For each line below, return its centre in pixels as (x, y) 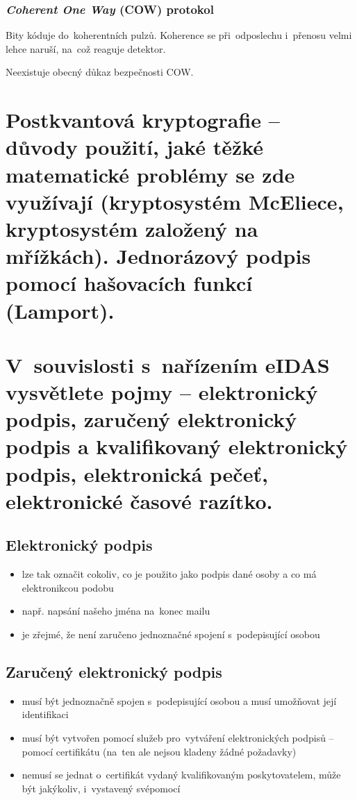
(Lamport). (60, 310)
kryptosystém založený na (132, 228)
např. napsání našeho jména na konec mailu (116, 611)
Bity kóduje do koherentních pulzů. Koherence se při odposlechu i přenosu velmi (179, 35)
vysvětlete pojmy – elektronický (162, 392)
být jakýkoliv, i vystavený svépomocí (101, 788)
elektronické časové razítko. (139, 500)
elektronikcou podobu (68, 587)
